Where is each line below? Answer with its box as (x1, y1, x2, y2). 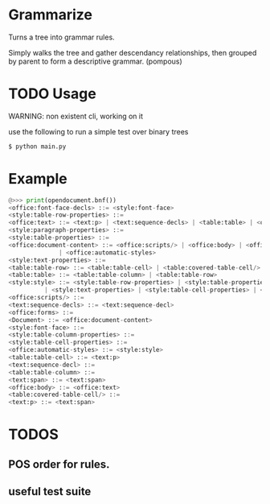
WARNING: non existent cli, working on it (8, 111, 143, 121)
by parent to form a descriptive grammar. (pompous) (8, 56, 182, 66)
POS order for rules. (8, 457, 110, 471)
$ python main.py (8, 143, 67, 151)
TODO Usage (8, 85, 96, 103)
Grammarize (8, 6, 92, 24)
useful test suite (8, 485, 92, 498)
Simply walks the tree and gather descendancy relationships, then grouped (8, 48, 257, 57)
